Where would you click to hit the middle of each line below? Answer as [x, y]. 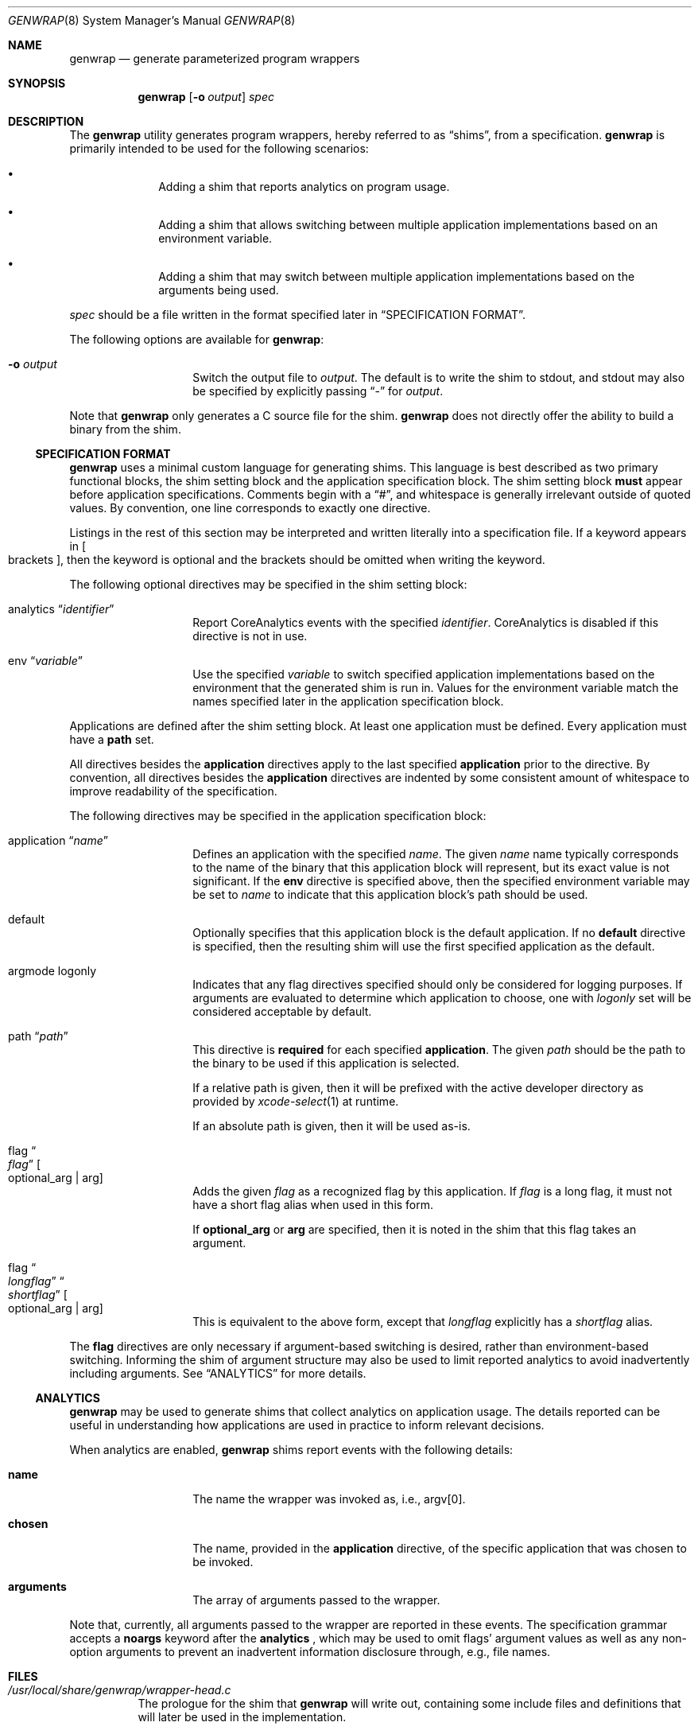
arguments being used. [219, 290]
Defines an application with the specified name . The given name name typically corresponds [436, 854]
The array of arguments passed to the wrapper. [316, 1600]
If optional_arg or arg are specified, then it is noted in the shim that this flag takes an [415, 1229]
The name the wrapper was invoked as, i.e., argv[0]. [329, 1499]
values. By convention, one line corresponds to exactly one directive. [250, 508]
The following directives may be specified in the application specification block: [278, 816]
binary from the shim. [125, 429]
